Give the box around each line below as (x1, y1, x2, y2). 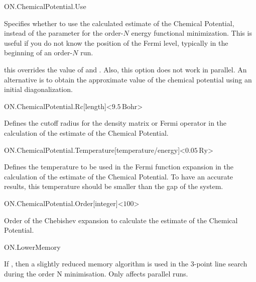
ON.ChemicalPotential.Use (4, 1, 86, 11)
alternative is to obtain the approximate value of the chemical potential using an (4, 74, 252, 84)
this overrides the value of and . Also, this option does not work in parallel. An (4, 64, 247, 74)
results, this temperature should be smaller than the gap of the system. (4, 181, 223, 192)
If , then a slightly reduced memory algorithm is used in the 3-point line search (4, 258, 247, 269)
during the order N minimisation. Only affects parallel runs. (4, 268, 188, 278)
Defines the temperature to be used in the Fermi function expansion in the (4, 161, 233, 172)
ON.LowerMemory (4, 241, 61, 252)
